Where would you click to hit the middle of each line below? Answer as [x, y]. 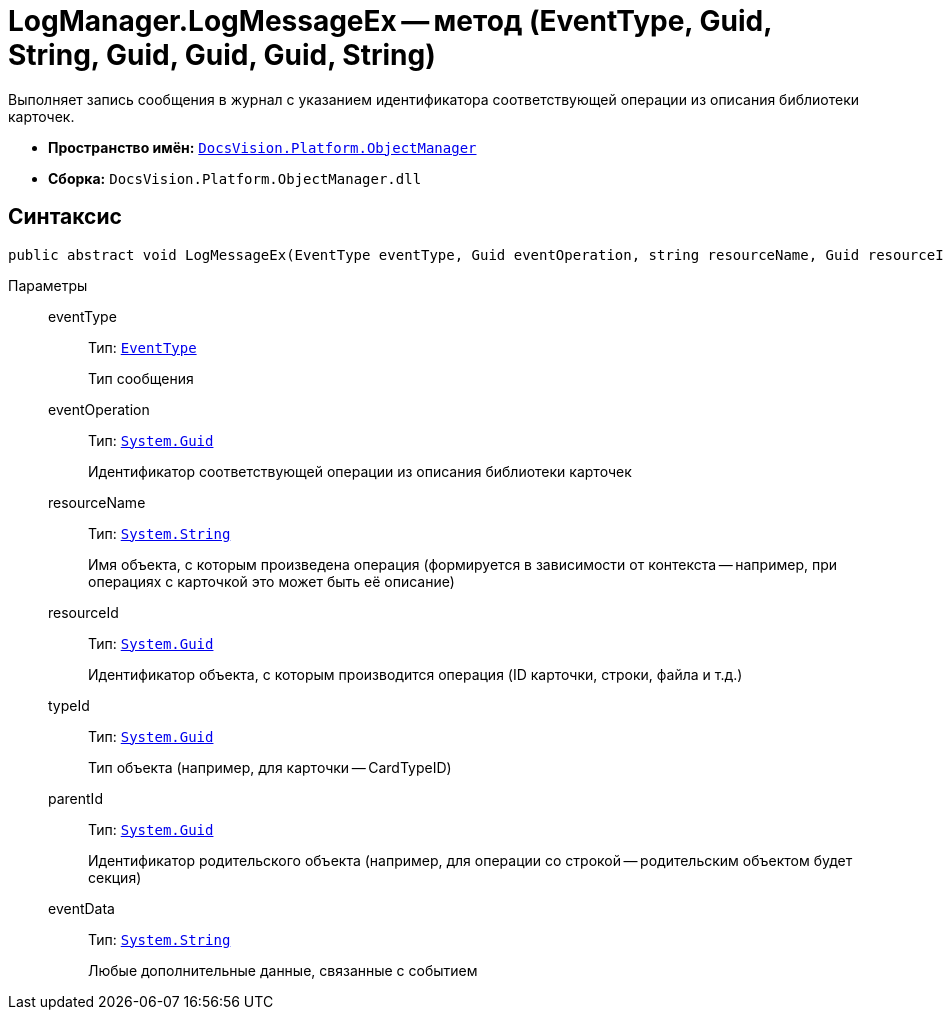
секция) [115, 877]
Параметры [48, 285]
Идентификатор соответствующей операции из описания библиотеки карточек [360, 471]
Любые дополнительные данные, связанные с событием [283, 970]
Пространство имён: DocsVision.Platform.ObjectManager [262, 147]
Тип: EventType [142, 347]
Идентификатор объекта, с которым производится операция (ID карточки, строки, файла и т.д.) [415, 674]
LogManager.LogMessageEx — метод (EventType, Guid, [390, 21]
